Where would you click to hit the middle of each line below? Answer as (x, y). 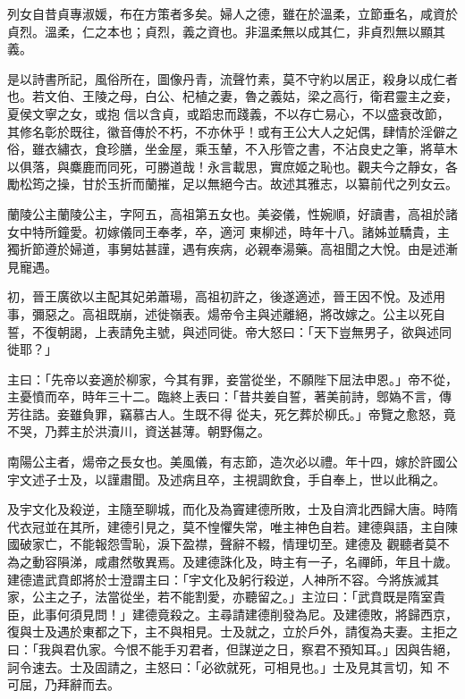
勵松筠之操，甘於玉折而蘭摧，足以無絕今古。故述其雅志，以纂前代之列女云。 (232, 184)
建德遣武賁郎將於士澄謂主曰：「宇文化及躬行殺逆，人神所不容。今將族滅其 (223, 579)
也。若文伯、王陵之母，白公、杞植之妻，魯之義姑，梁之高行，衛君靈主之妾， (232, 96)
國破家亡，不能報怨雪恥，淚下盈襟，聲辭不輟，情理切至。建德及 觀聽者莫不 (228, 544)
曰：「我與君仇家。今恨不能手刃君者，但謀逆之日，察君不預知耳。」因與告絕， (232, 649)
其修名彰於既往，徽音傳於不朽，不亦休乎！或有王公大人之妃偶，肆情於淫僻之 (232, 131)
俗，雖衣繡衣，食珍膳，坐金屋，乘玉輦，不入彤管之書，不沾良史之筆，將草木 (232, 149)
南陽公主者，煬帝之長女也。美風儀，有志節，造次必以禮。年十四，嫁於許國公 (232, 462)
